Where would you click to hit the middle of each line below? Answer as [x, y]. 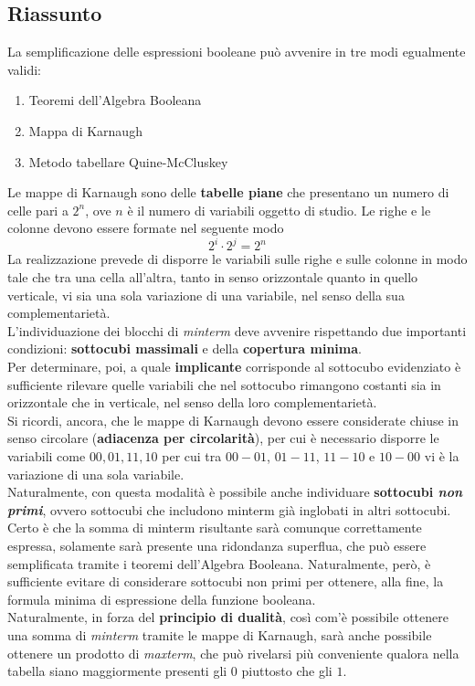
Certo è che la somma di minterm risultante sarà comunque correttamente [215, 528]
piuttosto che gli [287, 671]
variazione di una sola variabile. [96, 474]
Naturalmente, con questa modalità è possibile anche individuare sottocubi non [235, 492]
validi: [24, 69]
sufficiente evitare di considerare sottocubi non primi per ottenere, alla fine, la [226, 581]
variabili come [47, 455]
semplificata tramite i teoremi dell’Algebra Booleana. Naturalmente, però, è [219, 563]
